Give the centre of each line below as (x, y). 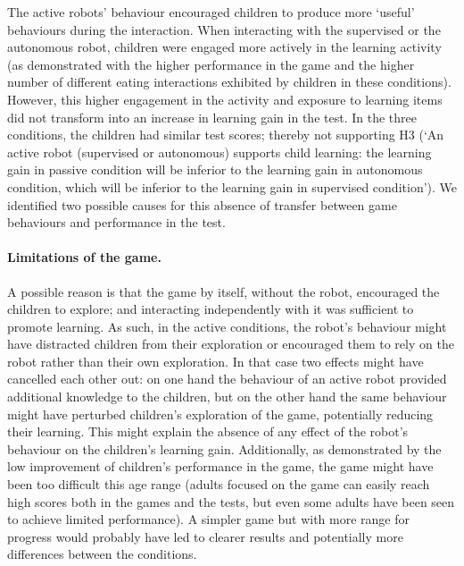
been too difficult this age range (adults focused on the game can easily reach (219, 484)
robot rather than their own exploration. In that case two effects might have (215, 361)
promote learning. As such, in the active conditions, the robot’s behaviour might (227, 326)
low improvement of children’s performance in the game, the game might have (220, 466)
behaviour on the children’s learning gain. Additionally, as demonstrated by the (224, 448)
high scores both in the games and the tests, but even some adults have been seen (231, 501)
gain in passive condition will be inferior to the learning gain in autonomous (215, 169)
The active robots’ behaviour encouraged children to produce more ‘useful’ (211, 12)
